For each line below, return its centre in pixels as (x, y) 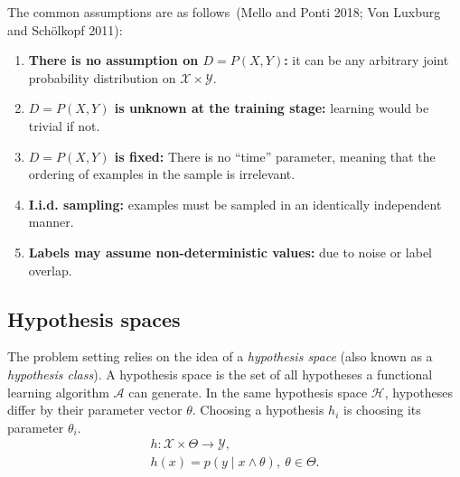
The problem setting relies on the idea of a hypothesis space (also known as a (220, 356)
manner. (51, 222)
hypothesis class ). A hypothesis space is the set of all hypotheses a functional (220, 374)
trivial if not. (64, 125)
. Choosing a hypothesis (258, 410)
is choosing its (382, 410)
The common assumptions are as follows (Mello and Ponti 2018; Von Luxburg (224, 12)
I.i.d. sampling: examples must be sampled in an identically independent (235, 204)
